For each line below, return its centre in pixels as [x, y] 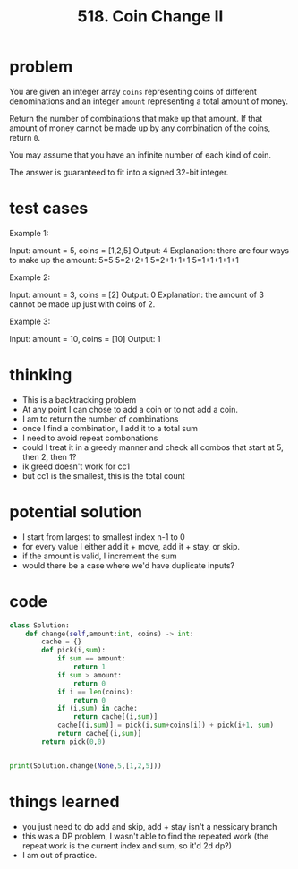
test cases [49, 209]
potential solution [76, 512]
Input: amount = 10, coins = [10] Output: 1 [85, 338]
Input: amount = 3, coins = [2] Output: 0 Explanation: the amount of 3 [136, 294]
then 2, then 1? [49, 456]
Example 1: [29, 233]
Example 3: [30, 321]
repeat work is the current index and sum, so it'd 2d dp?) [127, 845]
